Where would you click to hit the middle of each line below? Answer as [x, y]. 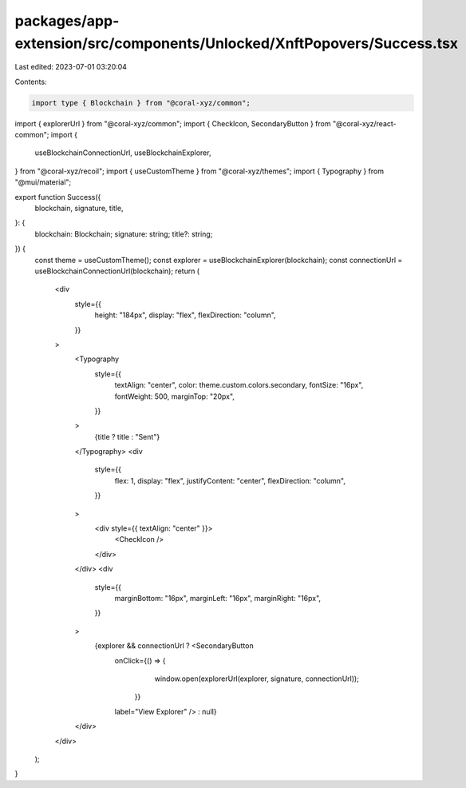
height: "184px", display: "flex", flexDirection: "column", [185, 315]
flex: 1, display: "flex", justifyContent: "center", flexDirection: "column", [230, 480]
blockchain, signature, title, [79, 209]
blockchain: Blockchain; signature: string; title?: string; [124, 234]
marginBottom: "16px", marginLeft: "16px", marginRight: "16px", [218, 598]
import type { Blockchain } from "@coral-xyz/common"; [141, 103]
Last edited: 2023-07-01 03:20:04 [71, 67]
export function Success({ [58, 197]
